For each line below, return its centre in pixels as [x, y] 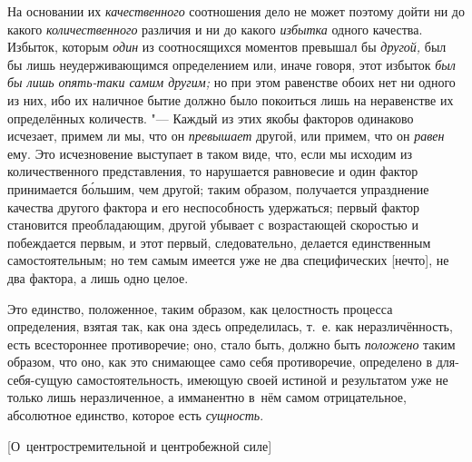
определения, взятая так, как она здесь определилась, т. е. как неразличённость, [230, 326]
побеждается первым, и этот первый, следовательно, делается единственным [219, 242]
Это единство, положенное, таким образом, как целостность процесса [200, 308]
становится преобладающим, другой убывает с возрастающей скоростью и [213, 225]
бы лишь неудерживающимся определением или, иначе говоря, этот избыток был [231, 64]
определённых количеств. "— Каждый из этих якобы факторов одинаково [211, 118]
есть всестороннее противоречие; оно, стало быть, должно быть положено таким [231, 344]
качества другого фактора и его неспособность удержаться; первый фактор [214, 206]
